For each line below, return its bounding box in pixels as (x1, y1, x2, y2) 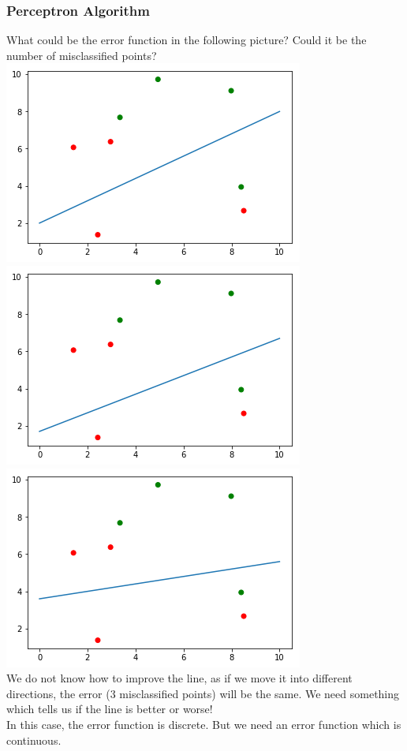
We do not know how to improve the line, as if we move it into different (6, 670, 353, 686)
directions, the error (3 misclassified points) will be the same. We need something (6, 685, 400, 701)
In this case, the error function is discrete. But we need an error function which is (6, 716, 401, 732)
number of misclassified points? (6, 47, 157, 63)
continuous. (6, 731, 62, 748)
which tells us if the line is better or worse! (6, 701, 213, 717)
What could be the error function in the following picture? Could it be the (6, 32, 367, 48)
